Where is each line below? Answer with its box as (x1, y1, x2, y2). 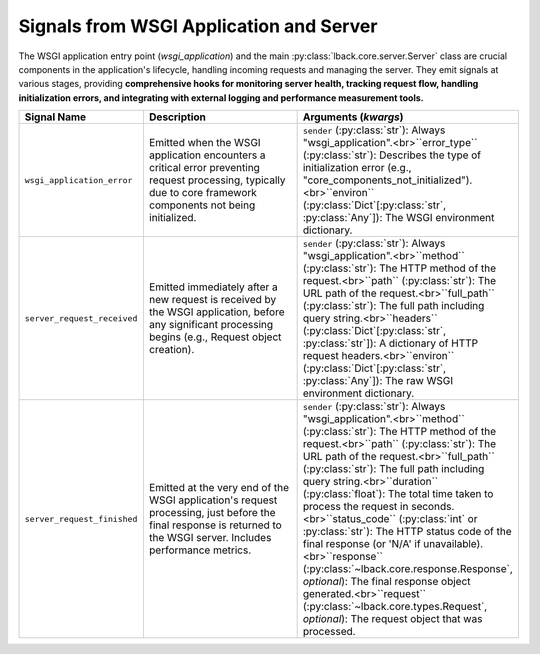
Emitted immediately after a (148, 280, 279, 294)
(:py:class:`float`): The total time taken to (302, 487, 494, 501)
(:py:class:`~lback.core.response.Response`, (302, 562, 514, 576)
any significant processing (148, 318, 274, 332)
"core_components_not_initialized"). (302, 173, 473, 187)
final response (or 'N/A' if (302, 537, 421, 551)
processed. (302, 625, 356, 639)
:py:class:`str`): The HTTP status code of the (302, 525, 512, 539)
